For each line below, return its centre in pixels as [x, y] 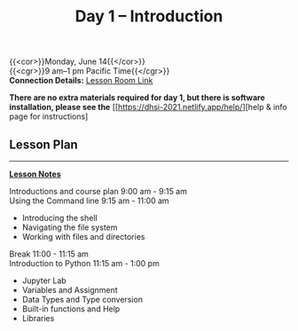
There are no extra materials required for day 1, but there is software [137, 98]
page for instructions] [49, 116]
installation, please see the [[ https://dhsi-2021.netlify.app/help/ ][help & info [148, 107]
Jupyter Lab [44, 280]
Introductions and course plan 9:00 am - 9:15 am [98, 191]
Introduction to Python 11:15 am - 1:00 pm [84, 263]
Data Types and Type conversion [82, 299]
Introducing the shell [59, 218]
